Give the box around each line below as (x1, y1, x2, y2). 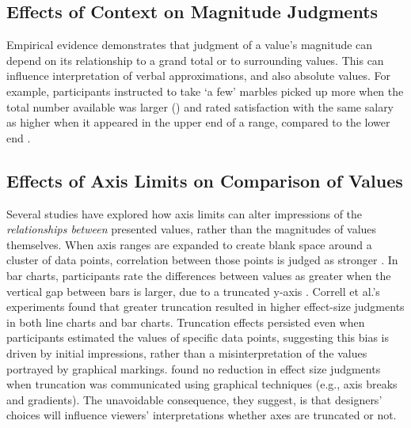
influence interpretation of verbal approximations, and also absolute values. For (6, 67, 390, 84)
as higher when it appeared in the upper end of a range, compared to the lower (6, 114, 390, 131)
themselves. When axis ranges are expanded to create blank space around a (6, 236, 372, 252)
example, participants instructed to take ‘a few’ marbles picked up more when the (6, 82, 404, 99)
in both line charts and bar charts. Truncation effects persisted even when (6, 313, 365, 330)
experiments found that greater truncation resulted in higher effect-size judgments (6, 298, 405, 315)
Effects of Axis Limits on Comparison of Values (6, 168, 403, 192)
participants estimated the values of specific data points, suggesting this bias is (6, 329, 390, 346)
